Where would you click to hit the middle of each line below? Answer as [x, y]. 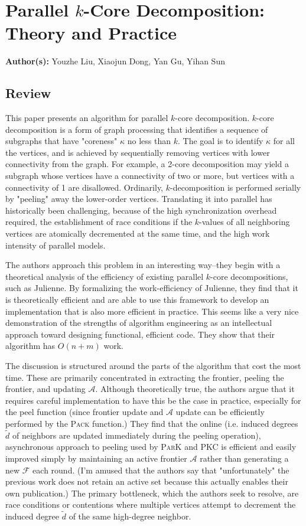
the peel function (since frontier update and [84, 412]
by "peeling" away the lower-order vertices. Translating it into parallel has [139, 199]
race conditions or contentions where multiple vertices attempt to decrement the [151, 504]
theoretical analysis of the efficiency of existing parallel [105, 276]
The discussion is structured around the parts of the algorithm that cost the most [153, 365]
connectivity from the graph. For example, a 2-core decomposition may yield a [147, 164]
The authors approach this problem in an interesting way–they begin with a [143, 265]
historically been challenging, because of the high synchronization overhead [141, 210]
